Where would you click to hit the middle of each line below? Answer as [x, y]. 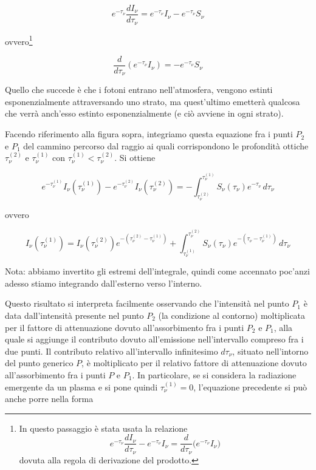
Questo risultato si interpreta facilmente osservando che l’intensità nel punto [147, 303]
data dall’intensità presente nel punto [74, 315]
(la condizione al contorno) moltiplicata [232, 315]
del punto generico [39, 363]
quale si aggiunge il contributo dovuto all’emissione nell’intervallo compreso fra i [154, 339]
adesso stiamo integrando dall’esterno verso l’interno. [104, 283]
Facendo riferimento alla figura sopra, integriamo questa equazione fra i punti [149, 134]
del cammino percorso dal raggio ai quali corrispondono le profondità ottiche [166, 145]
